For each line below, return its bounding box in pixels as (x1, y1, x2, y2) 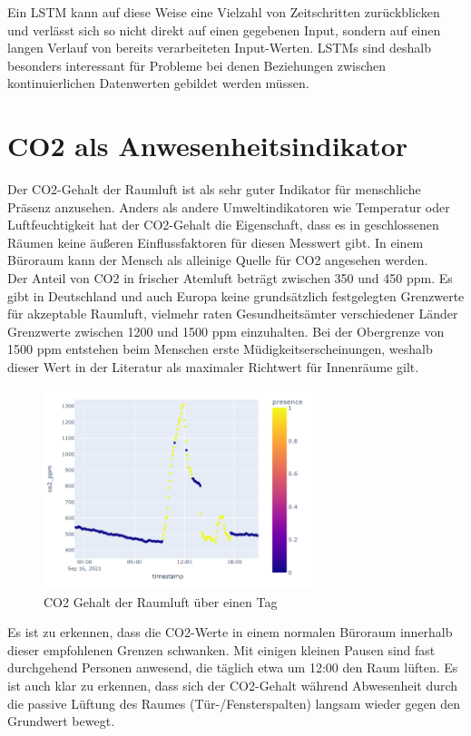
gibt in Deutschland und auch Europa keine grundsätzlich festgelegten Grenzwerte (7, 286, 465, 305)
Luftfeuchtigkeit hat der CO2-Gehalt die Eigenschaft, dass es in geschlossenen (7, 215, 439, 234)
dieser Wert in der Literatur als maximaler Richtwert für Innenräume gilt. (7, 358, 419, 377)
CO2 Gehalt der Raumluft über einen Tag (44, 592, 278, 611)
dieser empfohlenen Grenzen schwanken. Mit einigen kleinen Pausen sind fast (7, 640, 436, 659)
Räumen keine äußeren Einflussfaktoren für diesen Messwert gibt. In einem (7, 232, 424, 251)
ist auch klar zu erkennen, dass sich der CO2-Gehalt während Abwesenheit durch (7, 675, 458, 694)
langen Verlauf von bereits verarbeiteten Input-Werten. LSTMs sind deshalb (7, 38, 432, 57)
